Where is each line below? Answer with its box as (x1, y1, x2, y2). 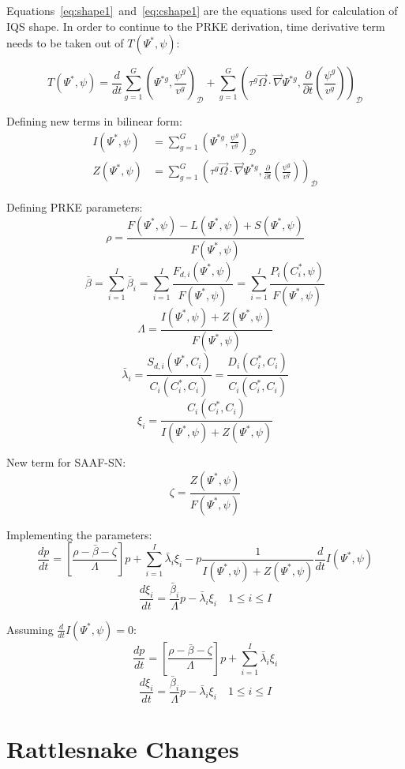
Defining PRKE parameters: (6, 199, 143, 216)
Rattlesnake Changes (6, 732, 239, 764)
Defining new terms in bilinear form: (6, 112, 182, 129)
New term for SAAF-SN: (6, 454, 126, 471)
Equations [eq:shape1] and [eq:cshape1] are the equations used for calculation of (6, 2, 398, 18)
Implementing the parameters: (6, 526, 152, 542)
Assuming (6, 621, 54, 637)
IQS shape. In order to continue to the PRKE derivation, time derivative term (6, 17, 385, 34)
